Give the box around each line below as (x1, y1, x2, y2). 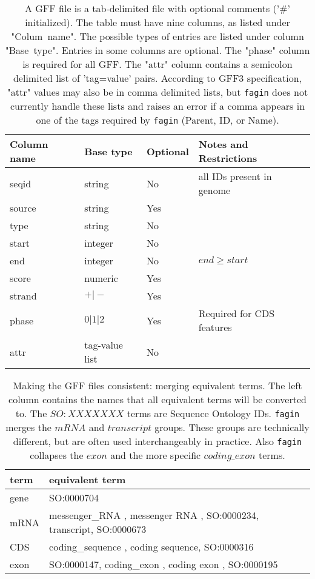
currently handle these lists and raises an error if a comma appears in (10, 99, 305, 113)
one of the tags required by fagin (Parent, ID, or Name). (36, 113, 279, 127)
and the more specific (110, 448, 201, 462)
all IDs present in (198, 169, 272, 183)
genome (198, 183, 231, 197)
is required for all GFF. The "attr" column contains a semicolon (22, 57, 293, 71)
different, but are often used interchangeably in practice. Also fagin (13, 434, 302, 448)
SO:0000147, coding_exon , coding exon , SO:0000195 (49, 557, 278, 571)
